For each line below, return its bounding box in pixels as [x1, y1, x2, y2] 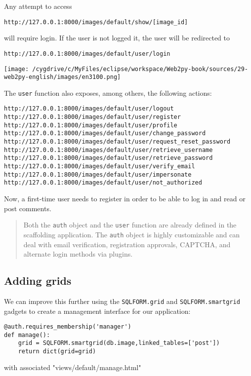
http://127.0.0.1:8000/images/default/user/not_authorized [4, 179, 202, 187]
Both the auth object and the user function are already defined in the [23, 220, 237, 230]
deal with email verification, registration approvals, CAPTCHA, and [23, 239, 231, 249]
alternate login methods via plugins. [23, 249, 133, 259]
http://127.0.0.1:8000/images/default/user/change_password [4, 130, 206, 137]
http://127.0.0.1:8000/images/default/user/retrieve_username [4, 146, 213, 153]
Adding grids [4, 273, 72, 288]
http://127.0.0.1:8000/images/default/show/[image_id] [4, 18, 188, 26]
